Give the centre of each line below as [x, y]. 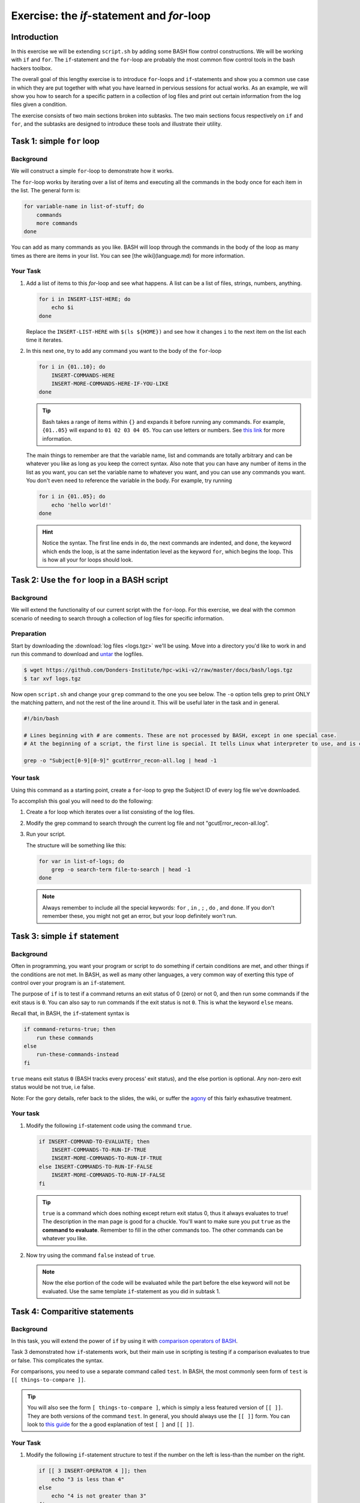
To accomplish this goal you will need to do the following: [82, 801]
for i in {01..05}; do [72, 497]
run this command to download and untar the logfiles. [77, 654]
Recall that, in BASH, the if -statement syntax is [70, 1014]
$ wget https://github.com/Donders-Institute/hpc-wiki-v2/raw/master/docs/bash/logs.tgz [158, 670]
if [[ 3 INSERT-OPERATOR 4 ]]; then [93, 1471]
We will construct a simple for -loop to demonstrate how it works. [92, 171]
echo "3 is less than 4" [88, 1479]
